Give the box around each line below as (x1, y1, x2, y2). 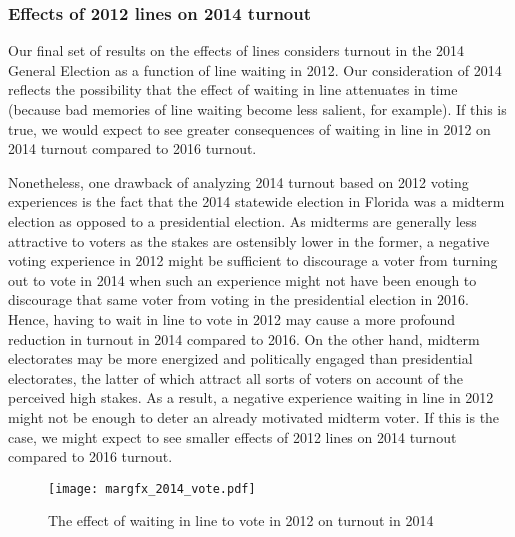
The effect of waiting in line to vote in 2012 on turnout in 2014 (48, 510, 434, 531)
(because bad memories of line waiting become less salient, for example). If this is (8, 99, 507, 119)
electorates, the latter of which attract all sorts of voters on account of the (8, 367, 464, 388)
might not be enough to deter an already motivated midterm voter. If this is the (8, 406, 500, 427)
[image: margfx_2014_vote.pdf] (48, 481, 256, 496)
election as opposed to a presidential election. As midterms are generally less (8, 210, 477, 231)
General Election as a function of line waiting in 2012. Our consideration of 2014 (8, 59, 502, 80)
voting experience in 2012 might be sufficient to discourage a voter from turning (8, 250, 498, 271)
